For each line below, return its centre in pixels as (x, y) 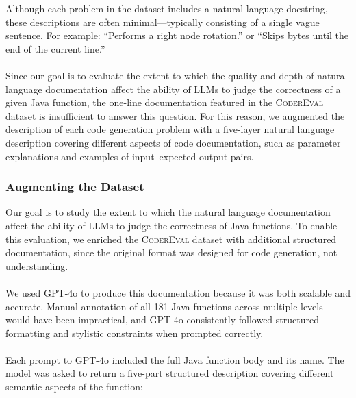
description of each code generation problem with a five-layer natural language (170, 129)
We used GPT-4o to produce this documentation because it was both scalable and (178, 292)
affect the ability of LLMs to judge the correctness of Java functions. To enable (171, 225)
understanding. (37, 265)
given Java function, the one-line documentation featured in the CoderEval (164, 102)
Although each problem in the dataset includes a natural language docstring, (167, 8)
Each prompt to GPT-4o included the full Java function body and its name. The (175, 359)
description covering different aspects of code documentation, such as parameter (173, 142)
